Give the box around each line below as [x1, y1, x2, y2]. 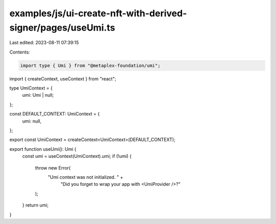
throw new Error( [35, 164, 71, 171]
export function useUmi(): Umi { [9, 146, 77, 152]
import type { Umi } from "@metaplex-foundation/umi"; [20, 63, 160, 68]
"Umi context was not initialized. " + [48, 174, 124, 180]
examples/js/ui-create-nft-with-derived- [9, 8, 187, 19]
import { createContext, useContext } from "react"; [9, 75, 117, 81]
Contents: [9, 49, 30, 55]
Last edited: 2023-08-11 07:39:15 [9, 40, 79, 46]
